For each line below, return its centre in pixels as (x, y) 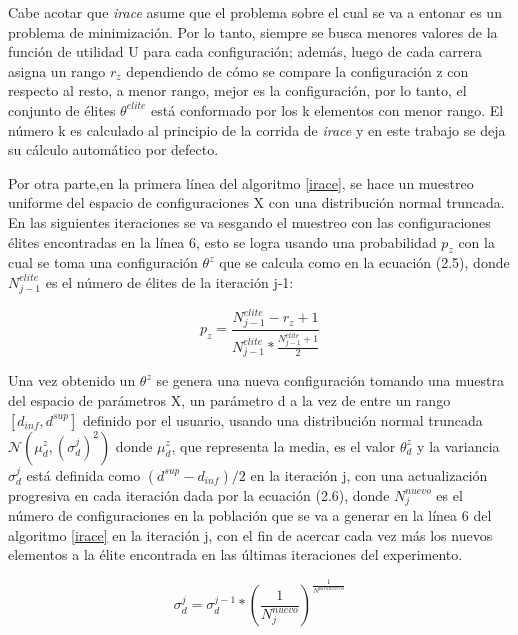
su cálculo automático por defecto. (113, 149)
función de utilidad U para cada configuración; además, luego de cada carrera (245, 51)
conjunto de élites (62, 109)
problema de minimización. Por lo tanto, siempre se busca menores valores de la (253, 31)
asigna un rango (57, 70)
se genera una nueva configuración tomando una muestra (330, 380)
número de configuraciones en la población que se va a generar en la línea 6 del (250, 515)
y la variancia (458, 445)
